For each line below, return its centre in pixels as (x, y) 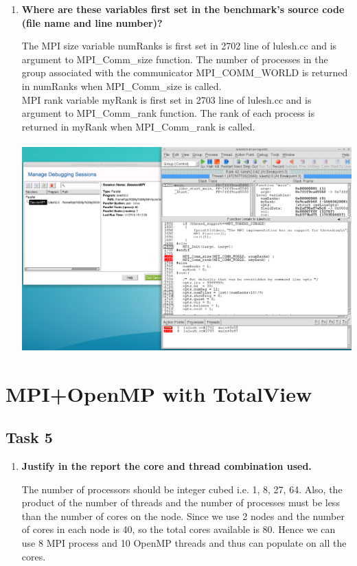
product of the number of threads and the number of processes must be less (181, 502)
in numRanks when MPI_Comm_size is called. (122, 86)
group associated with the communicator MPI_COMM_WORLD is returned (185, 72)
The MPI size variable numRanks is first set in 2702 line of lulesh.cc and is (179, 46)
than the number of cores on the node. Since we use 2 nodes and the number (183, 516)
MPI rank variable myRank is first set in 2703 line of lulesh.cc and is (166, 99)
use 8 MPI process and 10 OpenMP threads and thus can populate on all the (184, 542)
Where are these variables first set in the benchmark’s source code (183, 9)
